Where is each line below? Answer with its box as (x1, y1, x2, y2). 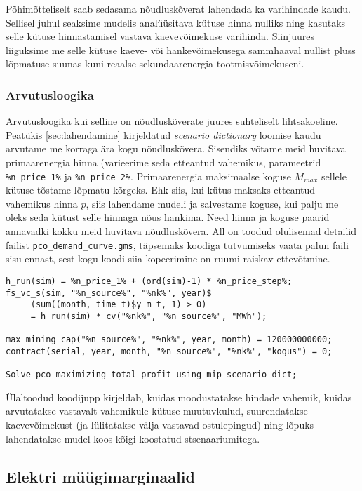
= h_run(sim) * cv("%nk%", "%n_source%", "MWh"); (30, 311, 267, 321)
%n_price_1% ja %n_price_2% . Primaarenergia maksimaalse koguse (6, 168, 291, 183)
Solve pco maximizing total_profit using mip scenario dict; (6, 370, 297, 380)
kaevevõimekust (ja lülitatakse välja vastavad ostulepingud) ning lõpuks (6, 417, 314, 431)
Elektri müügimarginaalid (6, 465, 195, 487)
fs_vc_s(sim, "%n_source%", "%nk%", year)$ (6, 288, 212, 298)
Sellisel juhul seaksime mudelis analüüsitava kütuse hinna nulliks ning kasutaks (6, 15, 346, 29)
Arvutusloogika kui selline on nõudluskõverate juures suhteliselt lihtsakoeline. (6, 114, 338, 128)
